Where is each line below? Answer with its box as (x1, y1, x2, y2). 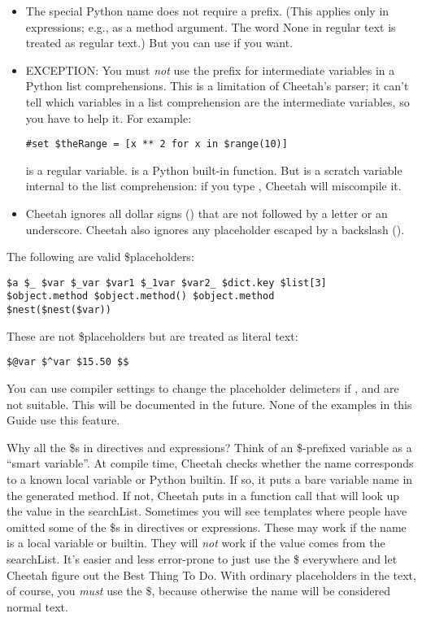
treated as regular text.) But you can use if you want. (25, 34, 294, 51)
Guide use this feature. (7, 411, 120, 429)
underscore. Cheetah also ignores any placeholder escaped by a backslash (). (25, 220, 405, 237)
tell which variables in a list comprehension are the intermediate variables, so (25, 93, 410, 110)
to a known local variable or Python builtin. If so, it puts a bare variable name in (7, 470, 413, 487)
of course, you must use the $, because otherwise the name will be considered (7, 582, 390, 599)
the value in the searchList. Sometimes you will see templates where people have (7, 503, 407, 520)
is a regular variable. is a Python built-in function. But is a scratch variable (25, 161, 402, 178)
